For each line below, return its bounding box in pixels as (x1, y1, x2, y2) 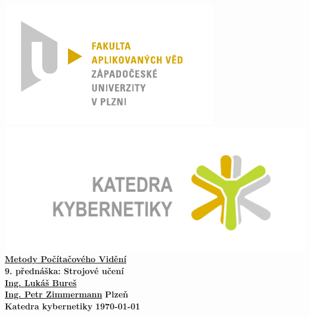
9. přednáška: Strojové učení (5, 264, 124, 277)
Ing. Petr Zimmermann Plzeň (5, 288, 129, 300)
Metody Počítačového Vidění (5, 253, 126, 265)
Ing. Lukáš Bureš (5, 276, 77, 289)
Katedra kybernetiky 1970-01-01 (5, 299, 141, 312)
